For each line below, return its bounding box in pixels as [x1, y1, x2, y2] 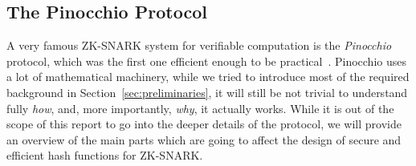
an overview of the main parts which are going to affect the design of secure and [6, 131, 402, 148]
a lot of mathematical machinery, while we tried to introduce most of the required [6, 68, 410, 85]
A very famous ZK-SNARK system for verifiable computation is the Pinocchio [6, 37, 392, 54]
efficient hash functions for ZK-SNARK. [6, 147, 203, 164]
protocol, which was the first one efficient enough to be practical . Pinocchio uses [6, 52, 406, 69]
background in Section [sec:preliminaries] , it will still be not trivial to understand [6, 83, 408, 100]
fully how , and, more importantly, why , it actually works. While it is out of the [6, 99, 394, 116]
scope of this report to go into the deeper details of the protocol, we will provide [6, 115, 402, 132]
